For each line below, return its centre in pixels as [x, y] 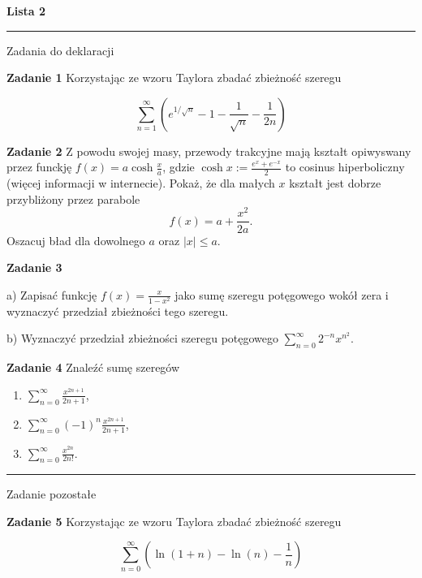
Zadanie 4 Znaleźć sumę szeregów [93, 367]
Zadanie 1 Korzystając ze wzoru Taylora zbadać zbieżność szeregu [174, 78]
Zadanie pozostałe [52, 494]
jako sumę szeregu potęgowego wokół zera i [282, 294]
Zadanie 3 [34, 267]
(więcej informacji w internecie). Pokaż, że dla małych [141, 183]
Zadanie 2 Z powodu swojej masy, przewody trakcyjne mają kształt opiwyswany [209, 151]
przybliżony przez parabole [73, 198]
